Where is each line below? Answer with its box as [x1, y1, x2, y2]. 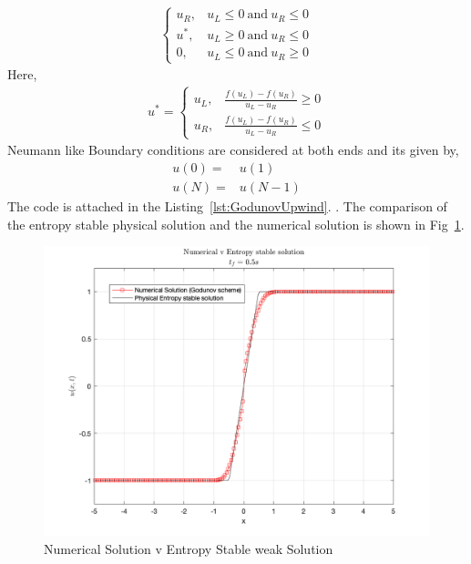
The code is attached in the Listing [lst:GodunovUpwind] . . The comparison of [7, 197, 447, 215]
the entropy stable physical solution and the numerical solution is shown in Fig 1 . [7, 214, 465, 233]
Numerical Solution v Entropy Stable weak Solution [44, 538, 333, 558]
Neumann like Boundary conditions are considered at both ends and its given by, [7, 140, 459, 159]
